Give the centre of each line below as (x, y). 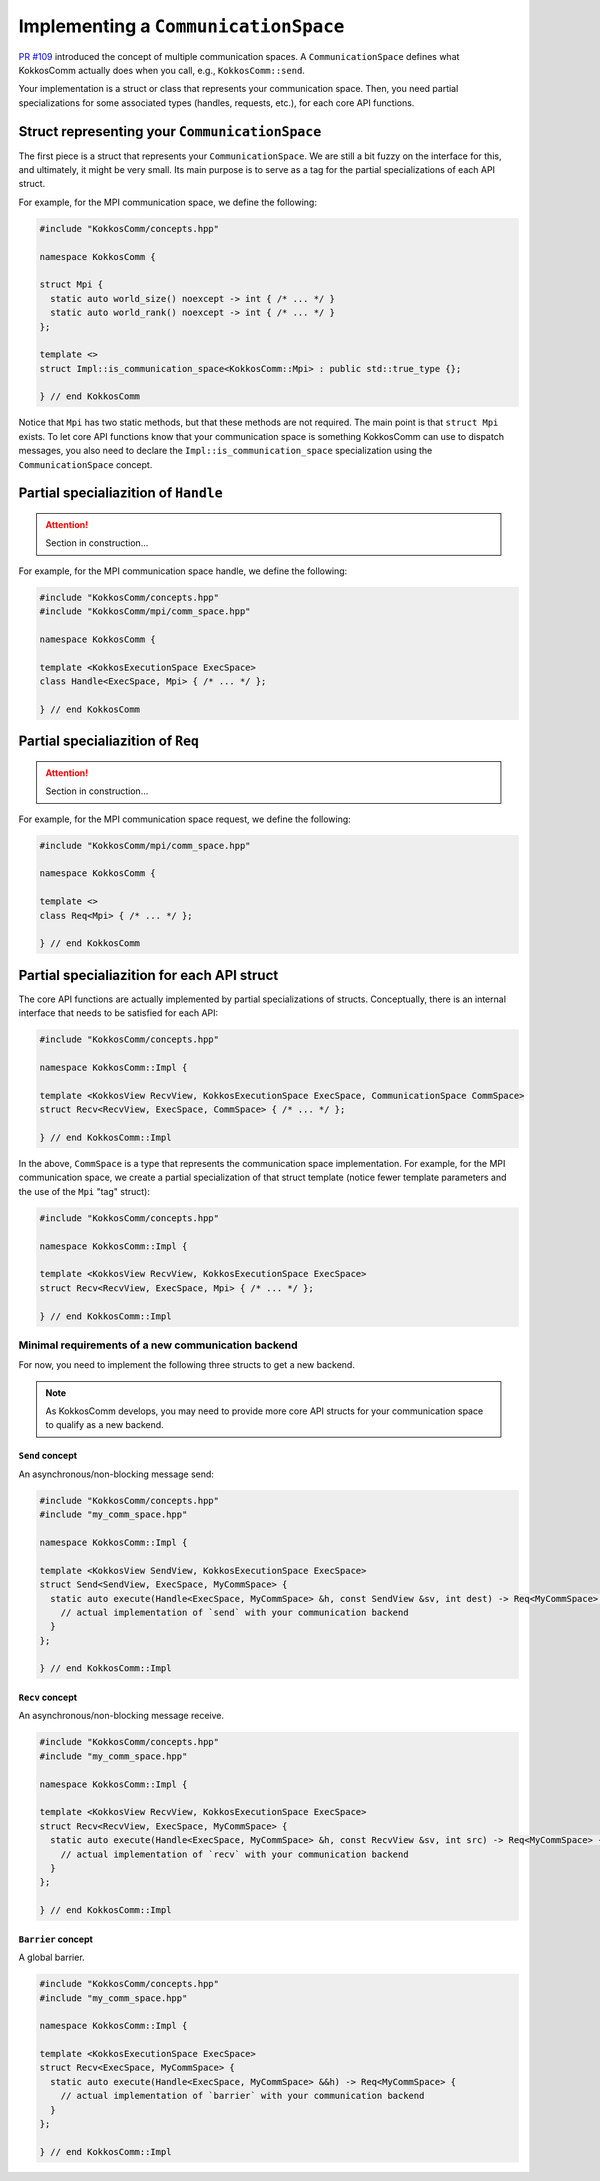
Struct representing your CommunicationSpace (170, 131)
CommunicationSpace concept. (85, 464)
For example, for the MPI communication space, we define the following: (167, 202)
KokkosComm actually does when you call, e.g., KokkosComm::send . (161, 70)
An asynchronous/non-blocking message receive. (121, 1716)
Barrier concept (56, 1939)
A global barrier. (51, 1957)
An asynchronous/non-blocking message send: (116, 1474)
